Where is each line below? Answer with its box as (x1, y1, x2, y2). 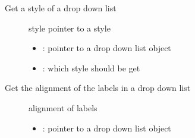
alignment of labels (29, 101, 97, 114)
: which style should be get (42, 61, 140, 74)
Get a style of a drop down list (5, 2, 117, 14)
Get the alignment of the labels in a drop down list (5, 81, 191, 94)
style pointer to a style (29, 21, 111, 34)
